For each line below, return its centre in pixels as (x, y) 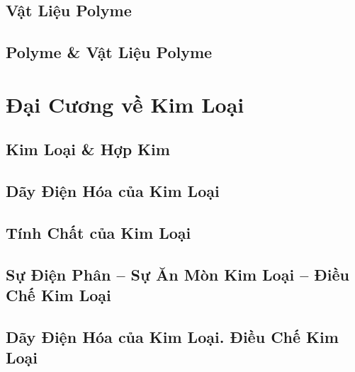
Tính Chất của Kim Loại (98, 232)
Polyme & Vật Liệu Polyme (109, 52)
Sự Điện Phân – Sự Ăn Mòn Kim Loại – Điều (177, 274)
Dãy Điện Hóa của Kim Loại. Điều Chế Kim (172, 336)
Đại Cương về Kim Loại (125, 104)
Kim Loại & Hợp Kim (88, 149)
